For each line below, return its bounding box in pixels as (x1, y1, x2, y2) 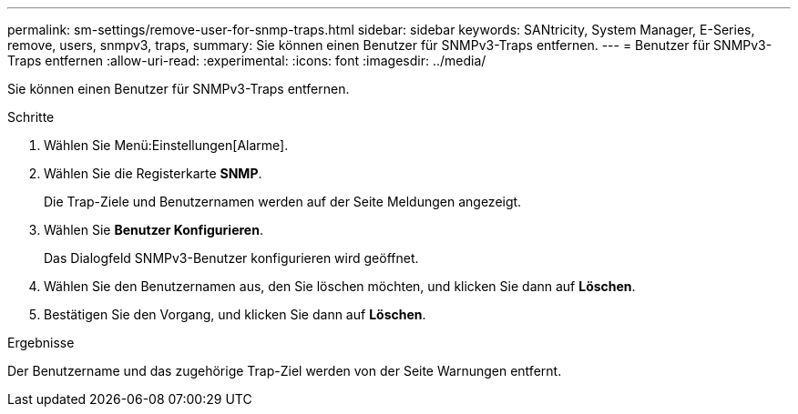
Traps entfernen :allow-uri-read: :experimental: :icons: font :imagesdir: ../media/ (7, 53, 486, 68)
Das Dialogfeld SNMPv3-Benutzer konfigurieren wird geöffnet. (44, 250, 419, 266)
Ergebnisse (7, 335, 75, 350)
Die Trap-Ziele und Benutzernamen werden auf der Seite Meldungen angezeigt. (44, 194, 522, 209)
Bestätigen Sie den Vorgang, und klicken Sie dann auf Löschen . (44, 307, 426, 322)
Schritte (7, 109, 55, 125)
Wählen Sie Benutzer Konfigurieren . (44, 222, 263, 237)
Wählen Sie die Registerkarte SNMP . (44, 166, 262, 181)
